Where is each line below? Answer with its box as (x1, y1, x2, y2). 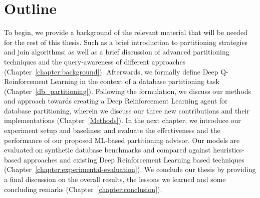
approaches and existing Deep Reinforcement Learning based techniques (23, 154, 244, 164)
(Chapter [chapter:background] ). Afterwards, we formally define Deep (4, 66, 218, 76)
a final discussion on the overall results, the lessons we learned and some (4, 174, 226, 184)
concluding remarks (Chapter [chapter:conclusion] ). (4, 183, 162, 194)
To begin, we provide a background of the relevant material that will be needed (4, 27, 247, 37)
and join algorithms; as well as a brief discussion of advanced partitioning (4, 46, 229, 57)
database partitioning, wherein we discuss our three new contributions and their (4, 105, 249, 115)
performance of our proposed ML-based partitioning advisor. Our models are (4, 134, 240, 145)
